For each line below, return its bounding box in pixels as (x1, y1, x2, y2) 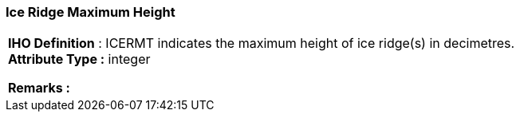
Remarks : (8, 80, 70, 96)
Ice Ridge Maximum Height (6, 4, 175, 20)
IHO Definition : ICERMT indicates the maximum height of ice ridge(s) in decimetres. (8, 35, 515, 52)
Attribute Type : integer (8, 51, 151, 68)
